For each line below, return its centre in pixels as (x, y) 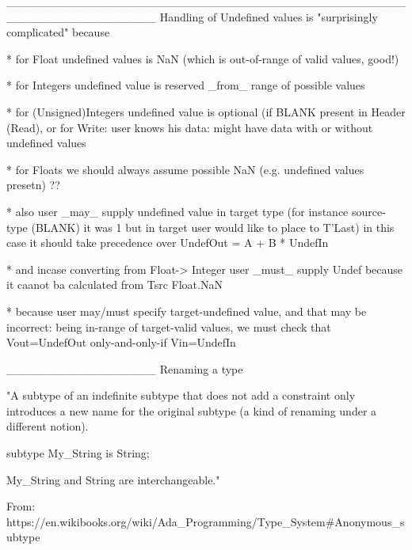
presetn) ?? (33, 185)
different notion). (48, 426)
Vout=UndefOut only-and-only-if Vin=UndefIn (121, 342)
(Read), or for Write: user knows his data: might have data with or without (190, 127)
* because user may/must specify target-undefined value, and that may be (187, 311)
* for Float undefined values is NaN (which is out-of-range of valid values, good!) (203, 58)
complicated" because (58, 32)
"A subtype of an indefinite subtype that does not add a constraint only (181, 395)
